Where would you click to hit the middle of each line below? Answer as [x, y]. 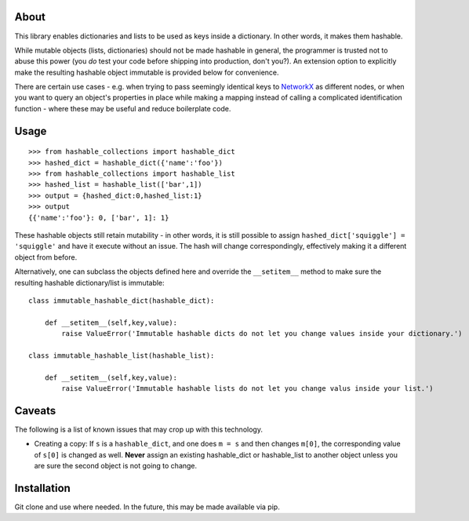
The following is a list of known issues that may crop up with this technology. [138, 429]
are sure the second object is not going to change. [116, 466]
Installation [42, 488]
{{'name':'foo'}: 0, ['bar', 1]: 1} [99, 217]
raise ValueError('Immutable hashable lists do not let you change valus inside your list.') [248, 389]
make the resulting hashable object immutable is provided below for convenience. [147, 72]
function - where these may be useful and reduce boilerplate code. [123, 108]
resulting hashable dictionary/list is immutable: [89, 282]
